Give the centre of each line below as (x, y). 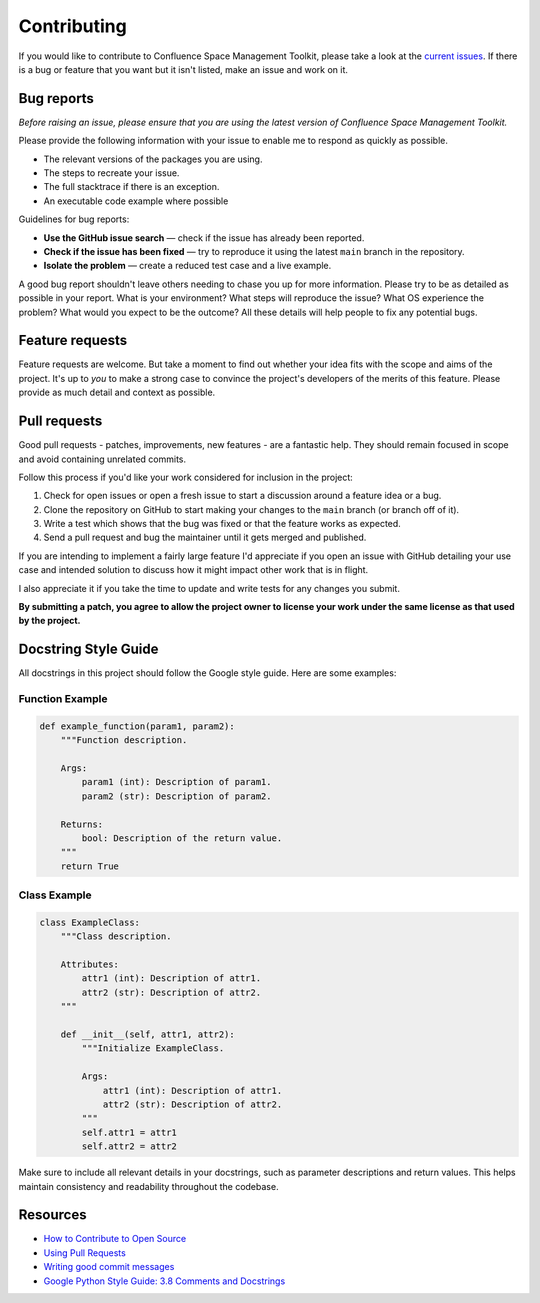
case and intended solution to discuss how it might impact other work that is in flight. (193, 570)
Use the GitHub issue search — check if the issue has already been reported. (204, 237)
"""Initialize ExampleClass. (153, 1048)
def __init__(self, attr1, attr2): (147, 1034)
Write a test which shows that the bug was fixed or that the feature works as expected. (222, 524)
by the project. (49, 621)
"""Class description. (116, 936)
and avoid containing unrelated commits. (102, 459)
